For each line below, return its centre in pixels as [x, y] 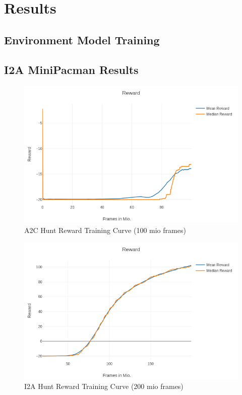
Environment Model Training [82, 39]
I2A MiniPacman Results [71, 69]
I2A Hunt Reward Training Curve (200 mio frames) [104, 386]
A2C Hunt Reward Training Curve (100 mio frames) [105, 230]
